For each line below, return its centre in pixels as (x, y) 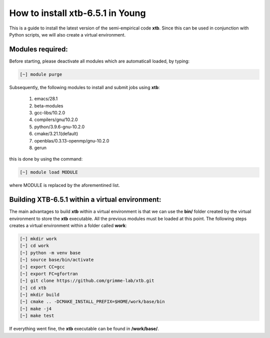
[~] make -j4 (36, 308)
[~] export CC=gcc (42, 267)
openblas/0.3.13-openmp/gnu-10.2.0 (72, 140)
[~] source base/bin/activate (57, 260)
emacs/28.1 (46, 99)
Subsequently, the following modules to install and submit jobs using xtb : (84, 87)
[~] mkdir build (40, 295)
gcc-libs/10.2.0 (50, 112)
